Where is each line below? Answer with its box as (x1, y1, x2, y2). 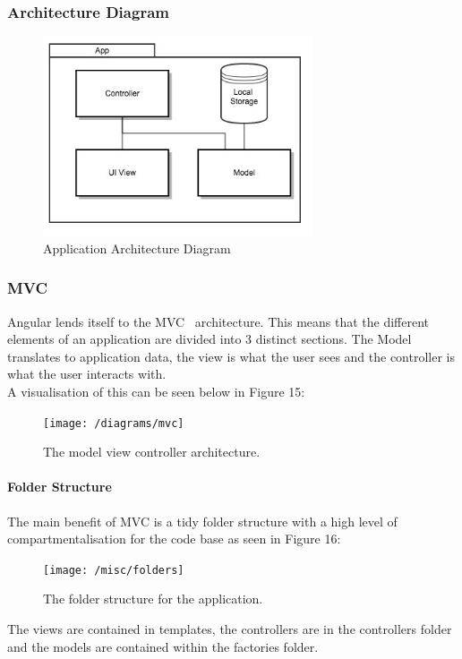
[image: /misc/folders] (43, 563, 184, 577)
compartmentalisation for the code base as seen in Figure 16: (7, 529, 341, 548)
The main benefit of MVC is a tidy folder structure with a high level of (7, 511, 398, 530)
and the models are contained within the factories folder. (7, 637, 319, 655)
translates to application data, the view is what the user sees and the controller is (7, 347, 455, 365)
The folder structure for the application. (43, 589, 263, 608)
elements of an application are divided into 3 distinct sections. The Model (7, 329, 412, 348)
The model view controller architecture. (43, 442, 261, 461)
